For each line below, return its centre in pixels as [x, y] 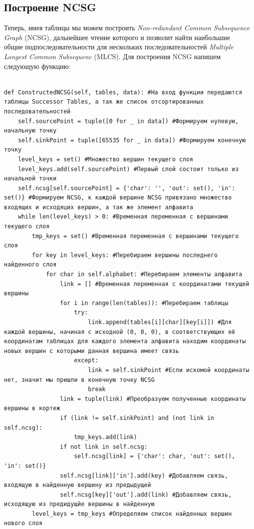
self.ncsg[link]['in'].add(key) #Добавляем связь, [144, 475]
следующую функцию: [37, 66]
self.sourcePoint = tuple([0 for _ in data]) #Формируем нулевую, [128, 121]
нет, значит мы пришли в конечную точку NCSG [79, 380]
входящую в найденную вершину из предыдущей [78, 485]
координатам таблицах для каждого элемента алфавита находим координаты [125, 342]
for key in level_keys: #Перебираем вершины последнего [125, 255]
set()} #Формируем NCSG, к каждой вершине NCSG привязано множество [118, 198]
